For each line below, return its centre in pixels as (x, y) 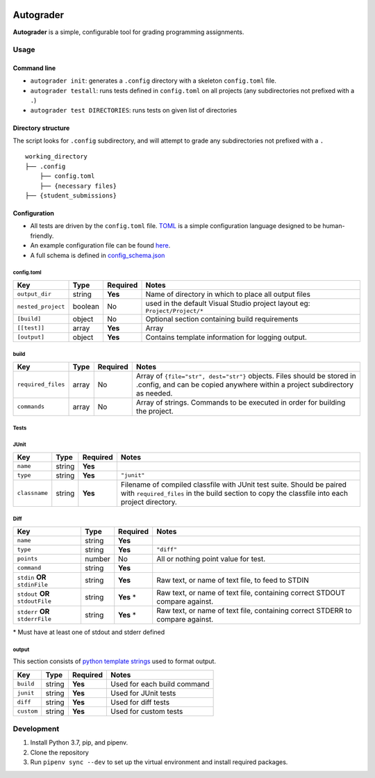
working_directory (57, 157)
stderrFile (34, 619)
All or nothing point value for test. (211, 558)
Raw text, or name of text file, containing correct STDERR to (254, 610)
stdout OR (33, 594)
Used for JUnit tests (143, 693)
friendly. (42, 236)
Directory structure (41, 128)
